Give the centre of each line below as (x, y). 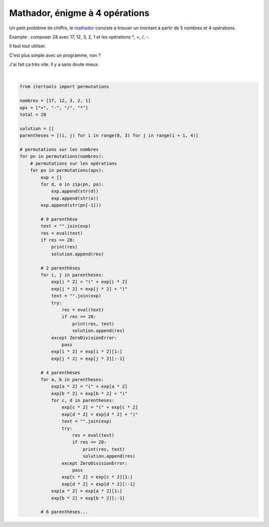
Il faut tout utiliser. (28, 46)
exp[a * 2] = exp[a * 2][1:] (87, 491)
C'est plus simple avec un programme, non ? (55, 55)
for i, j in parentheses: (72, 275)
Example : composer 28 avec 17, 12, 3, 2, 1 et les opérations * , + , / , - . (79, 37)
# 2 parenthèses (61, 268)
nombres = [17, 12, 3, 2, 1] (55, 101)
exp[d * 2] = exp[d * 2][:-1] (98, 484)
